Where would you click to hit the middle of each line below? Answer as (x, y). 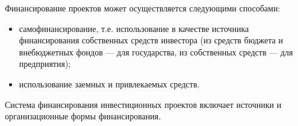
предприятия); (45, 64)
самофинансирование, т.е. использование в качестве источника (134, 28)
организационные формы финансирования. (83, 116)
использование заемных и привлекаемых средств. (109, 83)
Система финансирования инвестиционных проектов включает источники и (143, 104)
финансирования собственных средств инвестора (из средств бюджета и (151, 40)
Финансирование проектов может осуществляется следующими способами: (143, 8)
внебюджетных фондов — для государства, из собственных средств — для (156, 52)
